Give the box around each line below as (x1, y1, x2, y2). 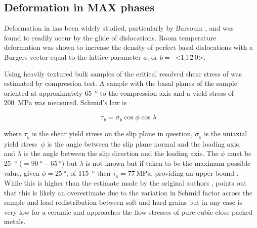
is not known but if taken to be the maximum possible (86, 158, 251, 168)
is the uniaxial (204, 128, 247, 139)
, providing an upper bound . (151, 167, 239, 178)
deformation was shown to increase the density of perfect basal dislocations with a (4, 42, 253, 52)
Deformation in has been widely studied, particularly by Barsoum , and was (4, 23, 234, 33)
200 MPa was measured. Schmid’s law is (4, 97, 127, 108)
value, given (4, 167, 40, 178)
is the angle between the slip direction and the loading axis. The (24, 148, 218, 158)
